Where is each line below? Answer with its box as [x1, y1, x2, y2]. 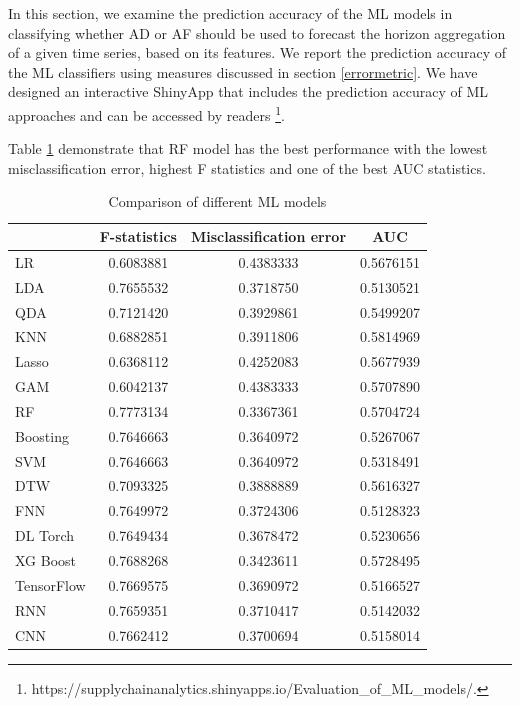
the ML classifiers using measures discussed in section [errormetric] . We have [8, 61, 478, 82]
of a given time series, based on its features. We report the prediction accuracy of [8, 42, 506, 63]
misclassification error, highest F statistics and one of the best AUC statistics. [8, 157, 486, 178]
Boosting [15, 425, 69, 446]
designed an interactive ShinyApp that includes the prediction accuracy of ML [8, 81, 489, 102]
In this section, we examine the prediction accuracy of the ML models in [8, 3, 453, 23]
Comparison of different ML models [108, 191, 327, 212]
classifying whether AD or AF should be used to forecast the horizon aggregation [8, 22, 506, 43]
